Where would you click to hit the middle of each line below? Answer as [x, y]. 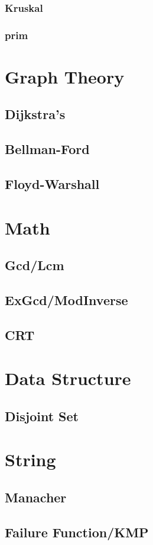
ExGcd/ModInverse [66, 299]
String [30, 459]
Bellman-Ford [47, 149]
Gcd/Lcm [35, 265]
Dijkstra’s [35, 114]
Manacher [36, 497]
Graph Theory [65, 76]
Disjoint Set [42, 416]
